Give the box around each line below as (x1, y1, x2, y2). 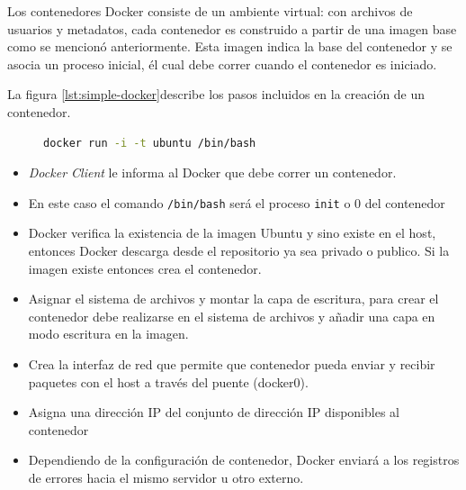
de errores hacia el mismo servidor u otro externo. (28, 467, 304, 486)
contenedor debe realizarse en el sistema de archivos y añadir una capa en (28, 306, 435, 325)
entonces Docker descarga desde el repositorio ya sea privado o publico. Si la (28, 241, 450, 259)
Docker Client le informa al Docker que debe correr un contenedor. (28, 163, 397, 182)
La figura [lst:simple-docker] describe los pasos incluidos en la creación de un (7, 85, 426, 104)
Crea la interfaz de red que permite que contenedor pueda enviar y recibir (28, 354, 435, 373)
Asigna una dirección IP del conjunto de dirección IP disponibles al (28, 403, 399, 422)
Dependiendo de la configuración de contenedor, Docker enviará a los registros (28, 450, 460, 469)
